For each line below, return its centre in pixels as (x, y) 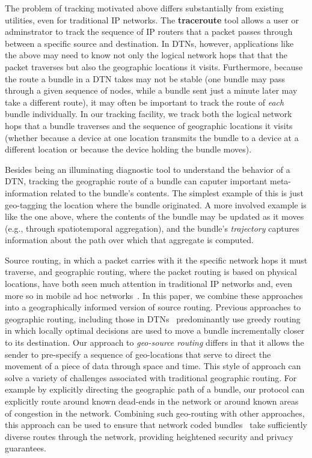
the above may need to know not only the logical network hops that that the (146, 55)
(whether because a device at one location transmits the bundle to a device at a (152, 137)
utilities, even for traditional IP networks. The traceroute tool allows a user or (152, 20)
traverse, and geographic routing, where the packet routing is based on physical (151, 272)
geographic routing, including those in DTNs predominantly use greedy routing (153, 318)
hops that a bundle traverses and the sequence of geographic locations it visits (149, 125)
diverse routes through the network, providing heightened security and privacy (149, 436)
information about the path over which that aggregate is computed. (129, 240)
